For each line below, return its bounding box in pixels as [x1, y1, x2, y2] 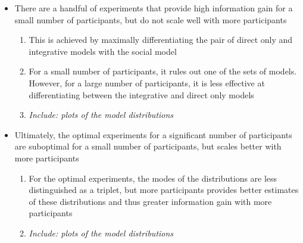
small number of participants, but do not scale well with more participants [14, 13, 287, 26]
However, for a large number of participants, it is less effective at [29, 76, 265, 89]
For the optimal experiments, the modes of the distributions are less [29, 172, 277, 184]
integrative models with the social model [29, 45, 177, 57]
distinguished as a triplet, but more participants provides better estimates [29, 183, 299, 196]
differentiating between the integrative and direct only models [29, 88, 254, 101]
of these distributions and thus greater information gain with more [29, 195, 272, 207]
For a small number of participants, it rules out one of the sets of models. [29, 65, 297, 77]
